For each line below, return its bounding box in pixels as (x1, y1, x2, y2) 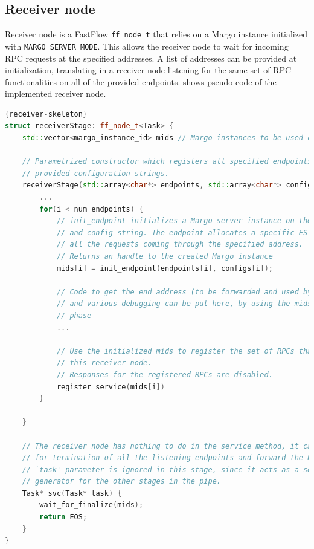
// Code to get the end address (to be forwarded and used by (56, 287, 312, 296)
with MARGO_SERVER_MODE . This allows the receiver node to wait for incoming (5, 39, 289, 52)
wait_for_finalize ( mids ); (39, 501, 144, 510)
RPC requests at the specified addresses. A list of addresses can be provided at (5, 51, 297, 64)
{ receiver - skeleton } (5, 109, 88, 119)
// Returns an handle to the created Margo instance (56, 252, 273, 261)
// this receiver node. (56, 359, 152, 368)
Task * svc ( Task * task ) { (22, 489, 122, 498)
